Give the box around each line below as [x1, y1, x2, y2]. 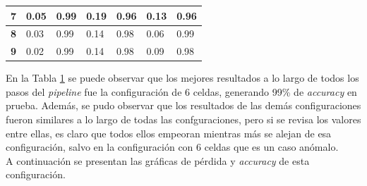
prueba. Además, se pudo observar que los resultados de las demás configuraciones [6, 98, 361, 113]
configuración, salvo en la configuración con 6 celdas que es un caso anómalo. [6, 139, 339, 154]
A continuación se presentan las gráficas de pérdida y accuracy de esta [6, 153, 310, 168]
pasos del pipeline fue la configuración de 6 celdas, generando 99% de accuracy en [6, 84, 357, 99]
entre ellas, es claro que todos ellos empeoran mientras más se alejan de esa [6, 125, 332, 140]
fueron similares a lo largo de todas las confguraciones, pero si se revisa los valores [6, 112, 361, 127]
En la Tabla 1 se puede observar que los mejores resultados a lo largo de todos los [6, 70, 359, 85]
